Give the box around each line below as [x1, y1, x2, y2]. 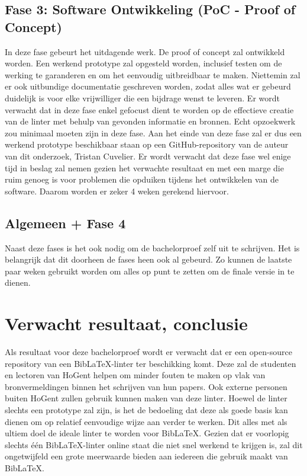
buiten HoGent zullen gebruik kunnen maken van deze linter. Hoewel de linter [5, 392, 287, 404]
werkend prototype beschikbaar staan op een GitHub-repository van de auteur [5, 138, 289, 151]
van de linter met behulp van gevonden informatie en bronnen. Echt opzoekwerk [5, 115, 296, 127]
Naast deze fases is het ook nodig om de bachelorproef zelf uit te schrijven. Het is [5, 241, 300, 254]
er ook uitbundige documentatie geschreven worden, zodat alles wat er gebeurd [5, 80, 291, 92]
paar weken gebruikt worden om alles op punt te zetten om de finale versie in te [5, 264, 295, 277]
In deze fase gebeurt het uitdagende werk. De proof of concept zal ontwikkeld [5, 45, 285, 57]
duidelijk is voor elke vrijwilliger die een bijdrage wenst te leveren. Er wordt [5, 91, 280, 104]
